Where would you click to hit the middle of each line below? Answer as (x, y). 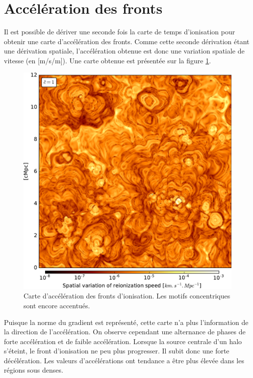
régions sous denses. (34, 370)
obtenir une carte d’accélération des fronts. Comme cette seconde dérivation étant (127, 41)
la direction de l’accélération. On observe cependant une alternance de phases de (125, 332)
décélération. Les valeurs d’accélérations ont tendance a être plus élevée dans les (124, 360)
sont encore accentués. (57, 305)
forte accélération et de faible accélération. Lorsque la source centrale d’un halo (123, 341)
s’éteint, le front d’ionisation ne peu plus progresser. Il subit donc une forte (117, 351)
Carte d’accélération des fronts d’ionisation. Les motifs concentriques (127, 296)
